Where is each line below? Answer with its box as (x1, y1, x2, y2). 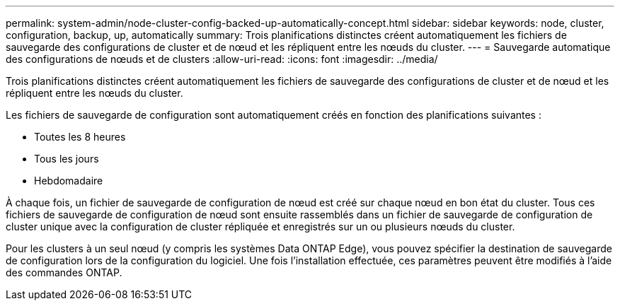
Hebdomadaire (34, 175, 103, 187)
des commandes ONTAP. (6, 266, 122, 278)
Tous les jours (34, 153, 99, 165)
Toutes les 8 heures (34, 131, 126, 143)
